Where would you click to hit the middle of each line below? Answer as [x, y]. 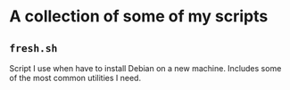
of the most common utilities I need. [75, 78]
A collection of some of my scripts [139, 16]
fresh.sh [33, 48]
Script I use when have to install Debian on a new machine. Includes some [145, 68]
